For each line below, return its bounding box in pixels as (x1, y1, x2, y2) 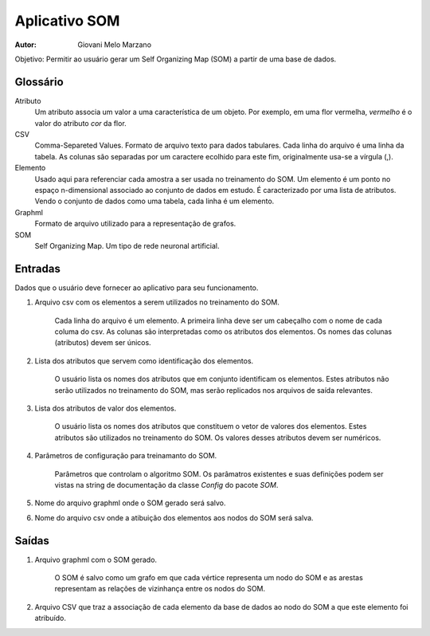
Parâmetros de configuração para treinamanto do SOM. (34, 451, 217, 461)
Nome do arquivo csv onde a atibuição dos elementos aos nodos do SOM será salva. (34, 512, 314, 522)
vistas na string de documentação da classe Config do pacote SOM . (54, 480, 279, 489)
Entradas (14, 261, 61, 275)
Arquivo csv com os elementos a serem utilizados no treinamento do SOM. (34, 297, 280, 307)
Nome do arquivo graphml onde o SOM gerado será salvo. (34, 498, 226, 508)
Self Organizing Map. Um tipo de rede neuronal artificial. (34, 241, 220, 250)
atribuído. (34, 614, 67, 623)
